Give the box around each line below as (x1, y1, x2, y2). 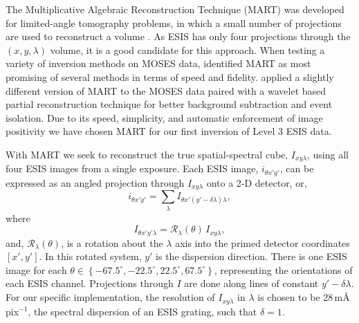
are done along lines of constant (184, 276, 319, 290)
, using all (306, 147, 349, 161)
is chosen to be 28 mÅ (257, 290, 350, 304)
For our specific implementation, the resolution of (6, 290, 215, 304)
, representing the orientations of (214, 262, 353, 277)
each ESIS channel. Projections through (6, 276, 174, 290)
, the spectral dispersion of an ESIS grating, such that (28, 304, 257, 318)
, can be (279, 161, 314, 176)
